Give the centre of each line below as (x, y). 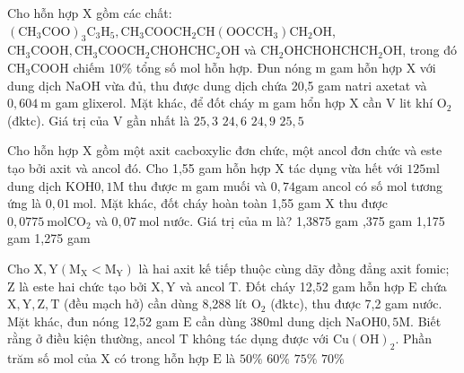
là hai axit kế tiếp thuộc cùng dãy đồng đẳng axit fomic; (294, 268)
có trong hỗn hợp (162, 358)
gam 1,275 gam (49, 238)
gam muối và (232, 185)
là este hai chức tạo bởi (83, 286)
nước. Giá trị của (210, 220)
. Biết (426, 321)
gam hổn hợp (309, 103)
